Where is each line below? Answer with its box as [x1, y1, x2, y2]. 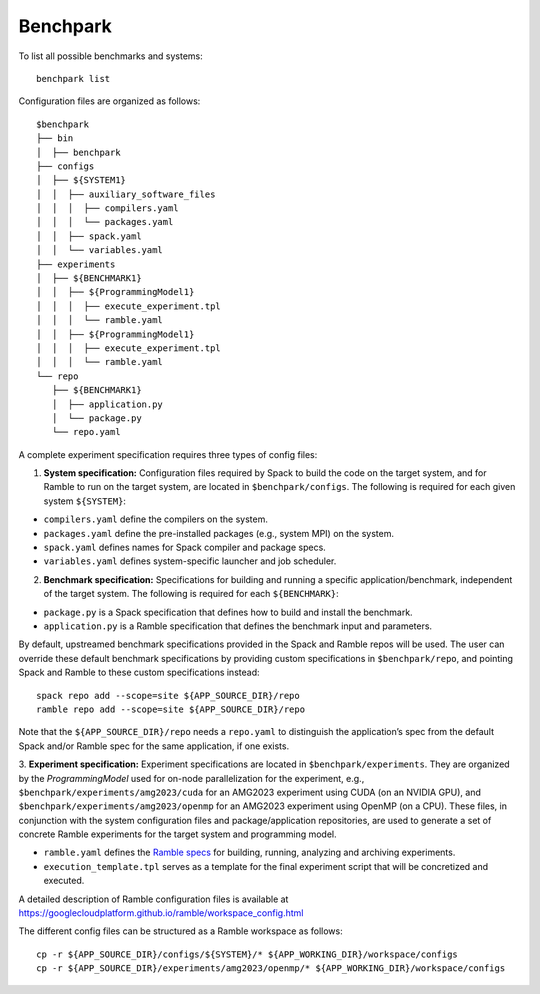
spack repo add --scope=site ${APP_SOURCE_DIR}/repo [36, 690, 300, 701]
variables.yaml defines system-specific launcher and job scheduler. [43, 555, 337, 567]
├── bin [36, 133, 74, 144]
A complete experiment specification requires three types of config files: [18, 448, 318, 460]
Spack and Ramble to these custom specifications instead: [18, 666, 260, 679]
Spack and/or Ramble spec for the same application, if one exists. [18, 740, 290, 752]
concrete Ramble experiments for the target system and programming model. [18, 828, 337, 840]
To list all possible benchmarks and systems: [18, 50, 204, 62]
